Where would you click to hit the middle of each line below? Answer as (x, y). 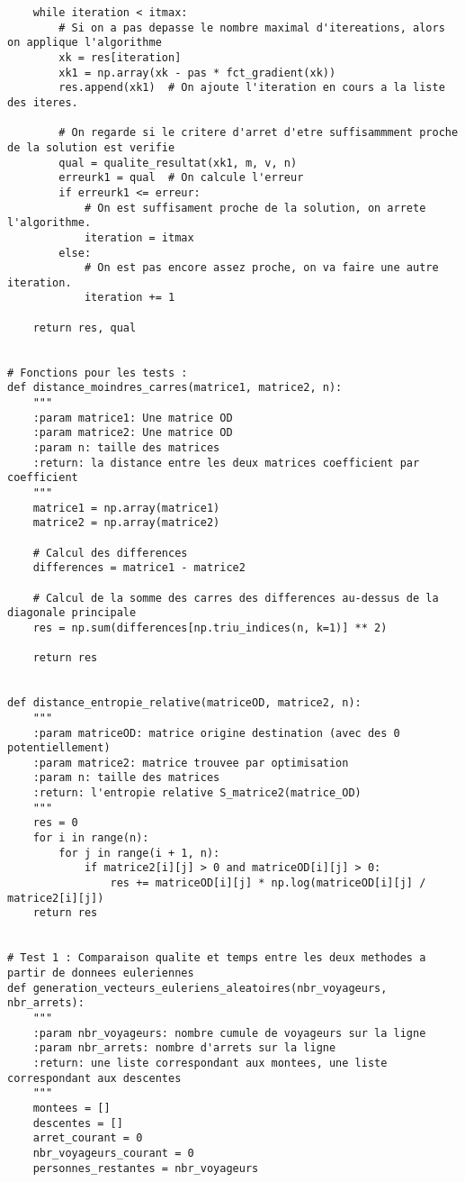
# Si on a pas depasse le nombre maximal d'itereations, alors (252, 27)
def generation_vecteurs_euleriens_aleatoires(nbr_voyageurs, (197, 988)
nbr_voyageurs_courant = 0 (113, 1153)
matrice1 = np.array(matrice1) (126, 508)
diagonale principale (72, 613)
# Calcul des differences (110, 553)
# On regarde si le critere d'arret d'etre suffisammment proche (259, 133)
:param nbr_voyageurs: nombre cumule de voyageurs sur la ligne (229, 1033)
